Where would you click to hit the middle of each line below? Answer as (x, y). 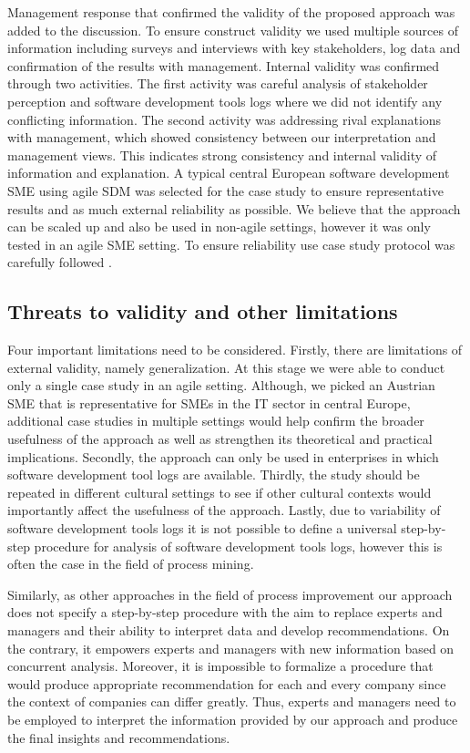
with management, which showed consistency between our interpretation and (222, 137)
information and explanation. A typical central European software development (229, 173)
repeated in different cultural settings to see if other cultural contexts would (220, 492)
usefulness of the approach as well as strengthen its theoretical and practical (220, 439)
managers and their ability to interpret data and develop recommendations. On (229, 630)
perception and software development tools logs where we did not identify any (225, 101)
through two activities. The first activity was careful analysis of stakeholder (218, 83)
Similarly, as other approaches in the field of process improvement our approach (230, 594)
